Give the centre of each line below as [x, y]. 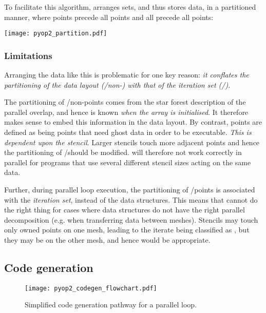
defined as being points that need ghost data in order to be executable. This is [128, 132]
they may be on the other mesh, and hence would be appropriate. [107, 239]
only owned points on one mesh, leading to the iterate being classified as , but [127, 230]
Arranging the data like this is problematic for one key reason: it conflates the [127, 75]
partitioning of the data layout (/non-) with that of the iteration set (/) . [117, 84]
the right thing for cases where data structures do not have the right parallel [125, 210]
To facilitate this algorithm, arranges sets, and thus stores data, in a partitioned [130, 7]
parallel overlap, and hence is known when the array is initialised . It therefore [126, 112]
